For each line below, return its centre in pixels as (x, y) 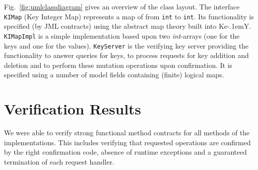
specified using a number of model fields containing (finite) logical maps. (114, 75)
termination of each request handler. (59, 161)
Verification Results (73, 109)
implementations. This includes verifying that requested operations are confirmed (128, 142)
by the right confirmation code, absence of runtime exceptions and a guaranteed (126, 152)
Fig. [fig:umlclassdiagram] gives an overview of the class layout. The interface (122, 6)
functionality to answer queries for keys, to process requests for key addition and (127, 55)
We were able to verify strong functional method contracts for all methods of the (127, 133)
